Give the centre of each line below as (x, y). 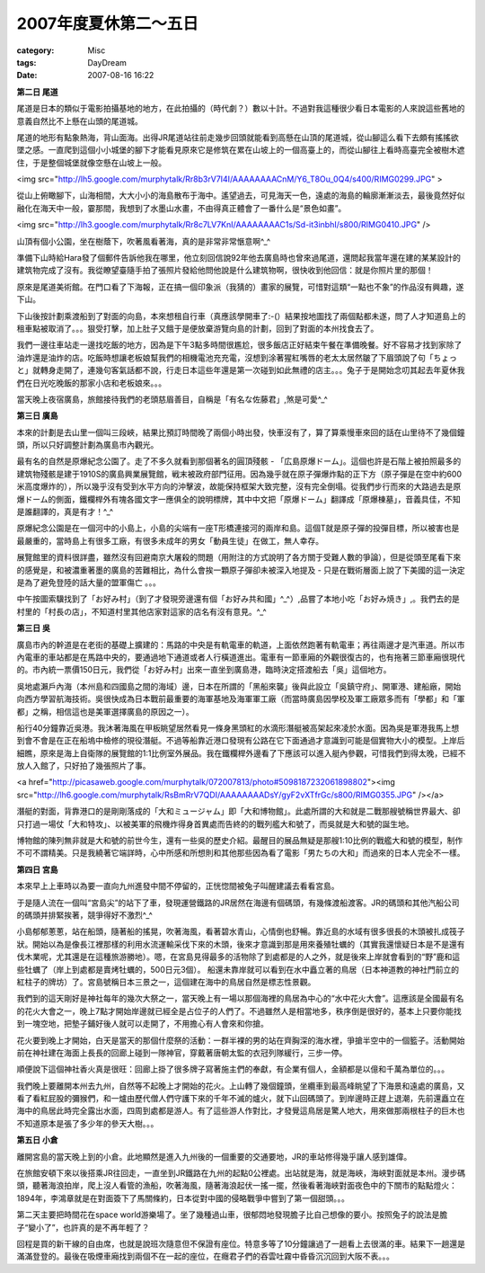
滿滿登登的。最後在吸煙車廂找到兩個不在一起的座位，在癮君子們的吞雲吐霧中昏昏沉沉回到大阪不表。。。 (205, 1256)
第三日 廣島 (37, 416)
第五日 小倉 (37, 1140)
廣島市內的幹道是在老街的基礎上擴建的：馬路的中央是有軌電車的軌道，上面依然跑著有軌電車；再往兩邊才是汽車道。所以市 (241, 645)
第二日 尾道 (37, 92)
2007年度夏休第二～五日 (108, 23)
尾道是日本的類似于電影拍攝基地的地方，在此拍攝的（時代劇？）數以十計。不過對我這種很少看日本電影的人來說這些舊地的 (241, 109)
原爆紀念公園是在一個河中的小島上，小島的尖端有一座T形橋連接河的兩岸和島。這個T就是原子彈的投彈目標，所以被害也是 (238, 528)
